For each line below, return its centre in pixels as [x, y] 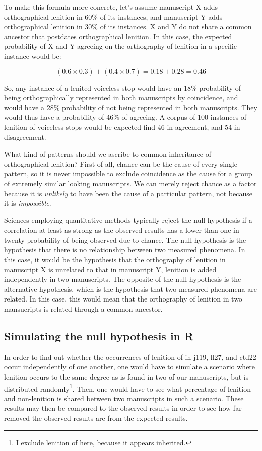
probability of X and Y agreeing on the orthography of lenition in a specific [120, 46]
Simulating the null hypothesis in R [99, 336]
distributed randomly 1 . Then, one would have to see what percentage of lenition [127, 388]
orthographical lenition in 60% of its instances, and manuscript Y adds [113, 16]
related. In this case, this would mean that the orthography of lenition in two [123, 299]
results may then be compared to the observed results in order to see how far [123, 408]
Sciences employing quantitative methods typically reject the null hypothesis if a [128, 220]
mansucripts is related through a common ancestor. [83, 309]
